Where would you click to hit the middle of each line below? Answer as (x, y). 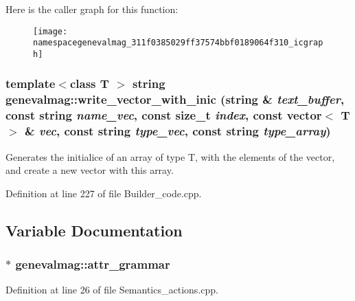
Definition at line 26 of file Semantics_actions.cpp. (112, 290)
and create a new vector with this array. (90, 170)
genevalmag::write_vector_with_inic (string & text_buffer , (175, 99)
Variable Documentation (94, 230)
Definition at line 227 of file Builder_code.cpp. (104, 193)
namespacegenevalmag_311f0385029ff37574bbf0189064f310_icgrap (178, 43)
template (31, 83)
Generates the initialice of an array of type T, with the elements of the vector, (170, 156)
